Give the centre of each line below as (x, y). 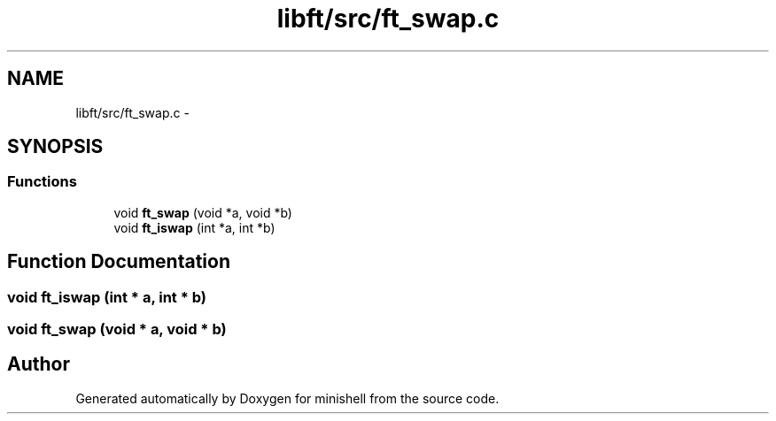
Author (39, 364)
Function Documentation (119, 262)
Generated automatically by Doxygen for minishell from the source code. (287, 398)
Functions (42, 182)
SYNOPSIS (55, 147)
